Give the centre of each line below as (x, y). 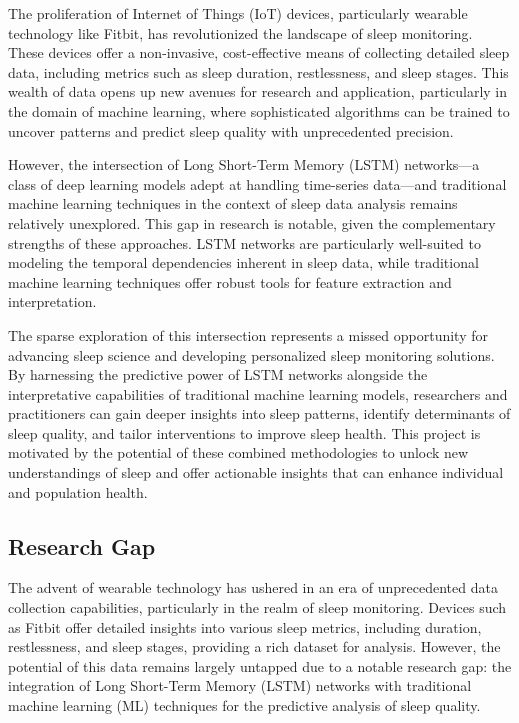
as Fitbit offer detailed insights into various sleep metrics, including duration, (245, 626)
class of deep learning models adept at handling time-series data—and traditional (257, 183)
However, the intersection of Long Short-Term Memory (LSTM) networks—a (244, 164)
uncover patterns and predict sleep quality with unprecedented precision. (231, 130)
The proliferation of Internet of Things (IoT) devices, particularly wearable (238, 13)
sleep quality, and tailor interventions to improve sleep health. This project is (244, 432)
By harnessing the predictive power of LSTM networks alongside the (218, 374)
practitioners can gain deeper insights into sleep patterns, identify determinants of (259, 413)
